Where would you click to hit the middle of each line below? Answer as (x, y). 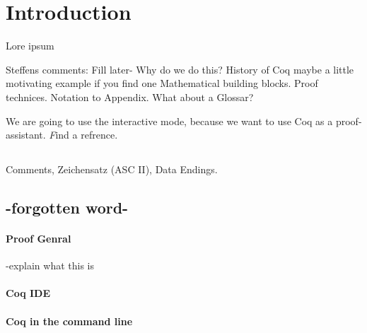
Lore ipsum (30, 46)
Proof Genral (39, 239)
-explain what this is (50, 265)
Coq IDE (28, 293)
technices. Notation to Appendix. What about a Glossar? (130, 97)
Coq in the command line (69, 321)
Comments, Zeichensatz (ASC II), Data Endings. (112, 169)
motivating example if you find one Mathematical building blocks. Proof (162, 83)
